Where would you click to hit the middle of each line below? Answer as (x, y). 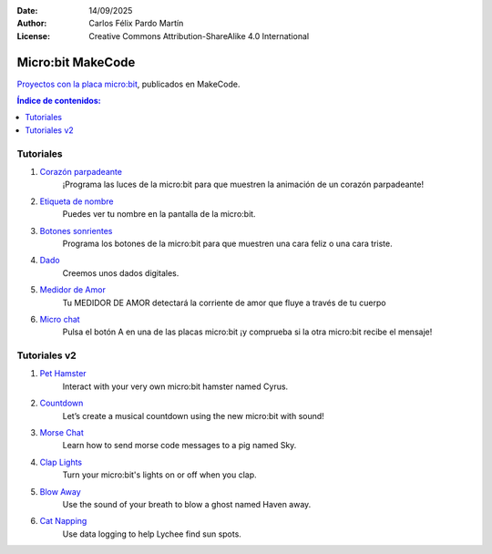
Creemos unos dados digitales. (121, 272)
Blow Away (60, 491)
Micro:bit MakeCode (76, 62)
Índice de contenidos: (59, 101)
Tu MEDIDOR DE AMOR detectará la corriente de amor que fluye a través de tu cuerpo (224, 303)
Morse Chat (61, 432)
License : (33, 36)
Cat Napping (63, 521)
